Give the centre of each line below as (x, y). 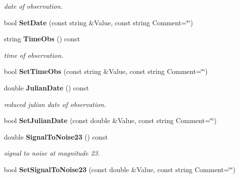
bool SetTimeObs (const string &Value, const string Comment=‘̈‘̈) (106, 71)
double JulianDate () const (47, 87)
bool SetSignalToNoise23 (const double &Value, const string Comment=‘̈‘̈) (120, 169)
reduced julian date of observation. (55, 104)
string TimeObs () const (42, 39)
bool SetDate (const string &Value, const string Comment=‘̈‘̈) (99, 22)
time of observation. (34, 55)
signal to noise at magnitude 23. (52, 153)
